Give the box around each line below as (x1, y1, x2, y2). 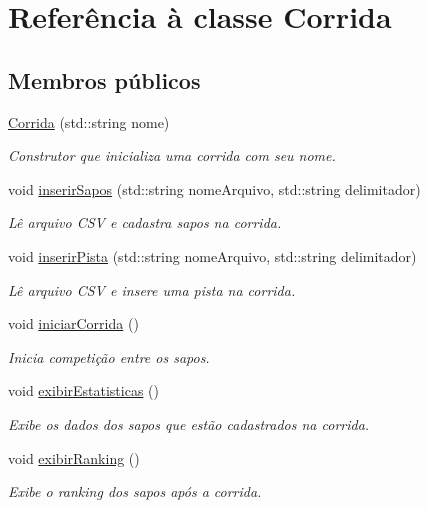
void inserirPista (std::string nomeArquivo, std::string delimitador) (8, 245, 417, 266)
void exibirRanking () (8, 447, 140, 468)
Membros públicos (8, 64, 201, 95)
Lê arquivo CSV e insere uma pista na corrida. (8, 279, 296, 300)
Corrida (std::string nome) (8, 111, 170, 132)
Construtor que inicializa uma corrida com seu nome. (8, 145, 336, 166)
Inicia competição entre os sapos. (8, 346, 210, 367)
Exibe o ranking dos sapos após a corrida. (8, 481, 262, 502)
